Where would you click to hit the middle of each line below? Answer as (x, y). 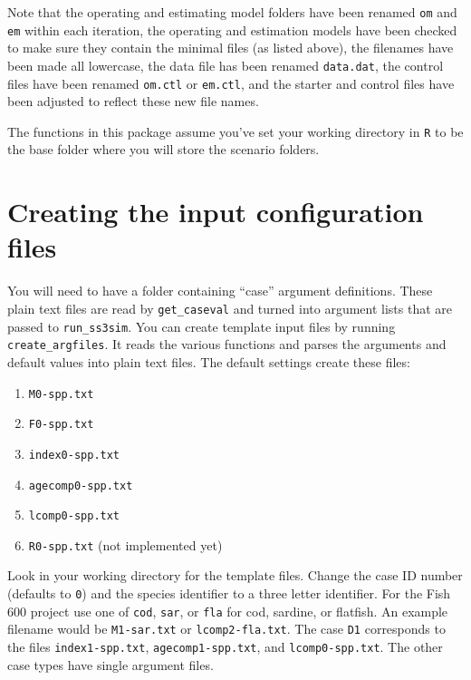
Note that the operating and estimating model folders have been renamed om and (232, 12)
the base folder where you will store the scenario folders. (163, 149)
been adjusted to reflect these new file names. (133, 101)
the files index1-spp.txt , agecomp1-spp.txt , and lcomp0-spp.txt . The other (225, 647)
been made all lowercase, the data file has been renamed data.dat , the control (226, 65)
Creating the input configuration (216, 212)
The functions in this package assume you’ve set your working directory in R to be (235, 131)
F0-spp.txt (61, 425)
